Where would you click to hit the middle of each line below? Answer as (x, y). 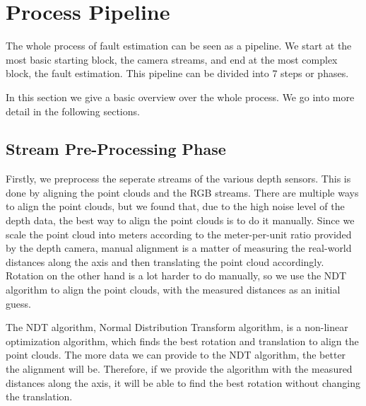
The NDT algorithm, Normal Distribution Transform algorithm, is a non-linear (177, 327)
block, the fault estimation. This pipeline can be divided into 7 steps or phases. (177, 73)
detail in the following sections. (73, 111)
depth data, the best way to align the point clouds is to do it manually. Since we (180, 220)
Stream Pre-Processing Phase (116, 149)
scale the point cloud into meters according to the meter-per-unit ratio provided (179, 234)
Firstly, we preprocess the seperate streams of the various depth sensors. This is (178, 179)
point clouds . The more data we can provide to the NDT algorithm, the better (176, 355)
